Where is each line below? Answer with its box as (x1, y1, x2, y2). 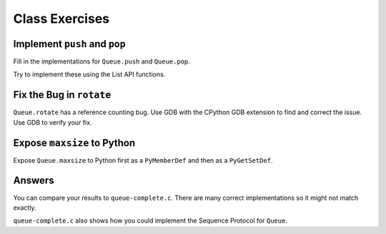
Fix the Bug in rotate (13, 89, 112, 101)
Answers (13, 175, 54, 187)
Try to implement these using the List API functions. (13, 70, 166, 78)
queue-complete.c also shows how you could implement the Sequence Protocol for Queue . (13, 216, 287, 225)
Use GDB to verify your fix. (13, 118, 92, 126)
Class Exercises (13, 11, 110, 26)
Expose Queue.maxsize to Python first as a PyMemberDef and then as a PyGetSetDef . (13, 156, 273, 164)
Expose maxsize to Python (13, 136, 136, 149)
